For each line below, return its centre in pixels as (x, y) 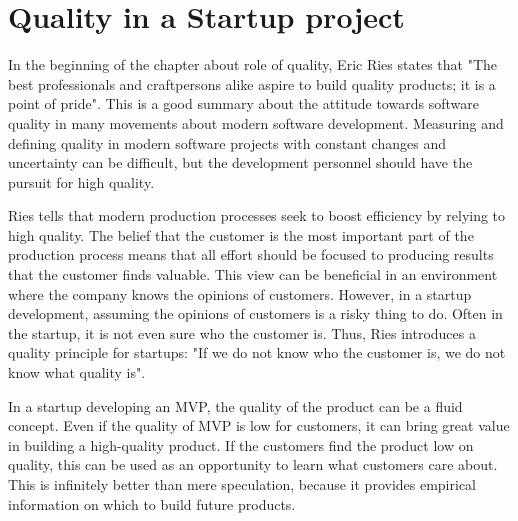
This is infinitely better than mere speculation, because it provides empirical (242, 484)
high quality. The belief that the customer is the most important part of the (241, 234)
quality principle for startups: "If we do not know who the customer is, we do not (257, 352)
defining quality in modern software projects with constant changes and (227, 142)
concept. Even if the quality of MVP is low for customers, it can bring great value (259, 425)
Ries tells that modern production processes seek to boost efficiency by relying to (257, 215)
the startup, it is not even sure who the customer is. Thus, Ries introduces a (242, 332)
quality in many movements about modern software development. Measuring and (256, 122)
